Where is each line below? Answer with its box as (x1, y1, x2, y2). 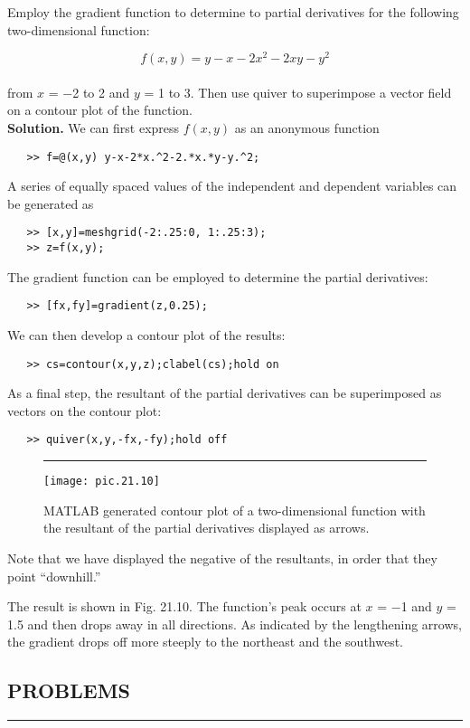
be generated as (7, 194, 94, 213)
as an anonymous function (234, 118, 380, 137)
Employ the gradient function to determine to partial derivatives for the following (7, 3, 459, 21)
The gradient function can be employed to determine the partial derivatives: (7, 267, 428, 286)
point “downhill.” (7, 566, 101, 585)
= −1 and (377, 597, 432, 616)
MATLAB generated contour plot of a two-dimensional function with (43, 500, 426, 519)
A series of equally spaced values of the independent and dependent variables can (7, 176, 457, 195)
